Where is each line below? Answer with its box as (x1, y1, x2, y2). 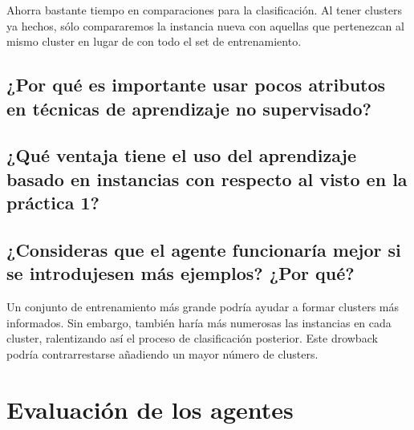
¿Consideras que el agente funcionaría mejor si (6, 237, 401, 262)
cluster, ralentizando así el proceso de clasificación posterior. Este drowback (6, 330, 378, 347)
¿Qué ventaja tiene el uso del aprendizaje (6, 143, 357, 168)
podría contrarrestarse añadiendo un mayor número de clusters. (6, 345, 319, 362)
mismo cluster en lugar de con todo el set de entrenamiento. (6, 33, 302, 50)
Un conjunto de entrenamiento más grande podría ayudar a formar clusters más (6, 298, 400, 315)
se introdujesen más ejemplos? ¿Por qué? (6, 261, 355, 286)
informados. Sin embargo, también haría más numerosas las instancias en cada (6, 314, 392, 331)
